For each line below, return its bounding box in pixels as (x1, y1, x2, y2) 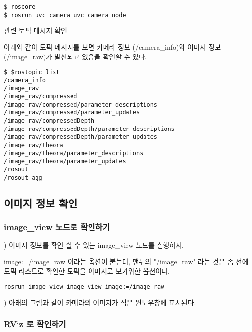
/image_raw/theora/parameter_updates (4, 158, 126, 165)
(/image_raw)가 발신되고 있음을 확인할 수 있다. (4, 51, 147, 61)
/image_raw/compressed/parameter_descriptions (4, 101, 157, 108)
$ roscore (4, 3, 36, 10)
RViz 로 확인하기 (4, 318, 66, 330)
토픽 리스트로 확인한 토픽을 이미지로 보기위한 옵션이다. (4, 266, 170, 276)
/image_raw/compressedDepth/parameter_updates (4, 133, 157, 141)
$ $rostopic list (4, 69, 60, 76)
